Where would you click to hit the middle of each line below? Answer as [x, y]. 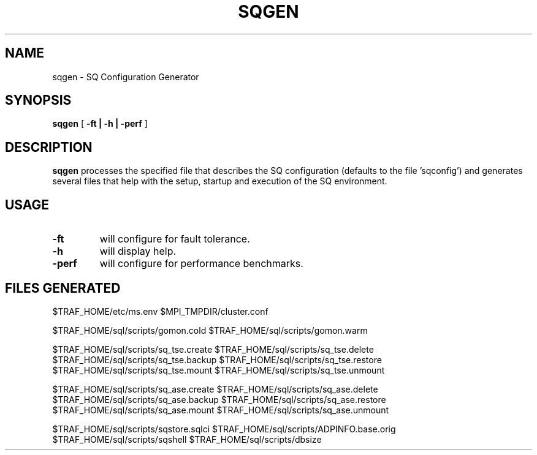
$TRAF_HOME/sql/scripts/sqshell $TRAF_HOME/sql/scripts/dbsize [187, 439]
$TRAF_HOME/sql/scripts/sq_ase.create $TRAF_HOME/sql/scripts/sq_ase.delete [215, 389]
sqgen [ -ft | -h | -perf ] [100, 124]
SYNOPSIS [38, 100]
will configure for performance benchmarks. [201, 264]
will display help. [138, 251]
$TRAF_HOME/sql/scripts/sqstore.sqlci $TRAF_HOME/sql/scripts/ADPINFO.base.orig [224, 429]
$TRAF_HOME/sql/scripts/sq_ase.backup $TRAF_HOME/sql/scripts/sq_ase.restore [219, 399]
